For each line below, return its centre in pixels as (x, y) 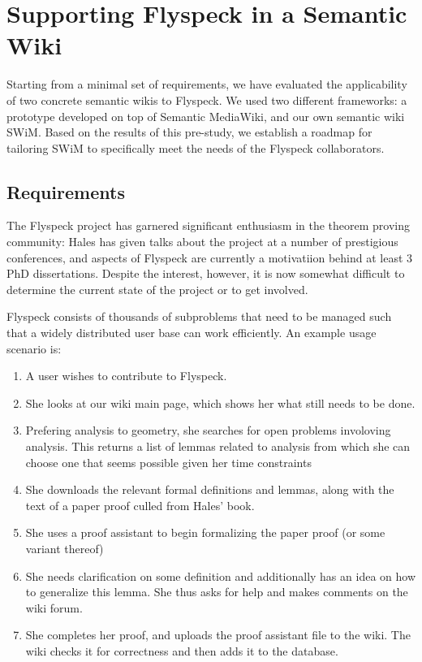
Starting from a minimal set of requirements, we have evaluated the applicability (207, 84)
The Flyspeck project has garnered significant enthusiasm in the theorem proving (208, 225)
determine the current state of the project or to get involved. (157, 289)
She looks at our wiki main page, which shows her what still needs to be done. (220, 402)
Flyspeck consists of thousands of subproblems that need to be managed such (199, 316)
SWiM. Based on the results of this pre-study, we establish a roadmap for (189, 132)
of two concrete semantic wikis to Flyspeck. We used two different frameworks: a (207, 100)
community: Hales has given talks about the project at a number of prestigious (202, 242)
